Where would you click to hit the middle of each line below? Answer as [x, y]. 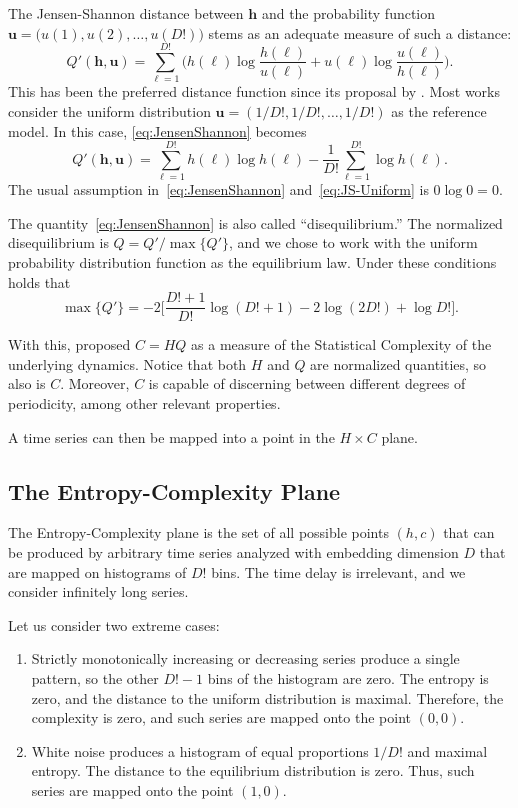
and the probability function [348, 13]
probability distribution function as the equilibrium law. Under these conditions [252, 262]
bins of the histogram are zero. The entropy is [348, 677]
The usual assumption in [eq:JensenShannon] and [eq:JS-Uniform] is [218, 189]
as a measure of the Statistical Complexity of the [341, 344]
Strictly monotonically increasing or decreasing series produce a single [245, 658]
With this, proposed [69, 344]
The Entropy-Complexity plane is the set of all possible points [198, 532]
